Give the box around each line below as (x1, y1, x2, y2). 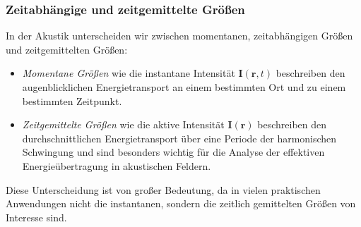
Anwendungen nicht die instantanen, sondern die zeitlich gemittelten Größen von (6, 196, 356, 211)
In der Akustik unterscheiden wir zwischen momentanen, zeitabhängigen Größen (6, 28, 353, 43)
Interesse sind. (6, 209, 67, 224)
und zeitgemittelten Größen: (6, 42, 128, 56)
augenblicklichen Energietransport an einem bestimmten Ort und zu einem (22, 80, 346, 94)
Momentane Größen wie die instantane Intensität (22, 66, 235, 80)
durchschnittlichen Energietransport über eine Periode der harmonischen (22, 130, 337, 145)
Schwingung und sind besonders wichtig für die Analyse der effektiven (22, 145, 325, 159)
